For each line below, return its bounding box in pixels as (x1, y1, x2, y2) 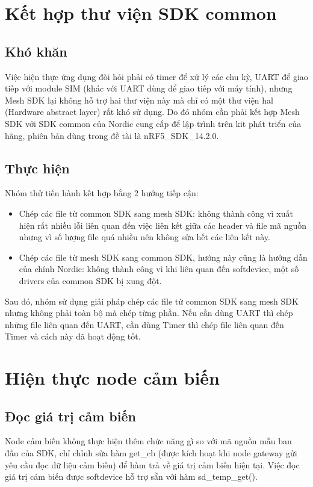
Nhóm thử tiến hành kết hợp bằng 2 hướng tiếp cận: (5, 187, 199, 199)
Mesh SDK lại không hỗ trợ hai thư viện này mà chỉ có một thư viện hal (5, 93, 273, 106)
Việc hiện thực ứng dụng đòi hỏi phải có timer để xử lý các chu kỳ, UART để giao (5, 70, 308, 82)
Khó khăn (5, 42, 67, 60)
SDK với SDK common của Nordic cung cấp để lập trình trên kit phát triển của (5, 117, 302, 129)
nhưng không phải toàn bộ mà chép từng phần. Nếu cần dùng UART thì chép (5, 306, 293, 319)
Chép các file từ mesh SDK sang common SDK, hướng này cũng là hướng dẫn (19, 250, 308, 263)
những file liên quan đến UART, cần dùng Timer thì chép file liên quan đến (5, 318, 284, 330)
